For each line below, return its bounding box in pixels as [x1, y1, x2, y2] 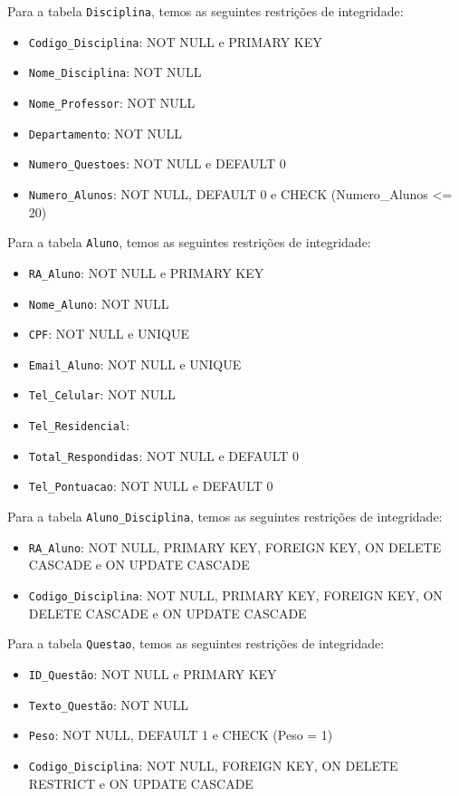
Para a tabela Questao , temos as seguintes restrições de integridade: [7, 634, 385, 653]
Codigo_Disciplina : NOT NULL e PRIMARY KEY [28, 32, 322, 51]
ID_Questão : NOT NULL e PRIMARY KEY [28, 664, 277, 683]
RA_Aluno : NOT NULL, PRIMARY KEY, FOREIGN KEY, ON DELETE [28, 537, 442, 556]
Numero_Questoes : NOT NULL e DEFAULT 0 [28, 154, 286, 173]
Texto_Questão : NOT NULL [28, 695, 189, 714]
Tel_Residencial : [28, 416, 130, 435]
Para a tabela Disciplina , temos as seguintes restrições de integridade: [7, 2, 404, 20]
